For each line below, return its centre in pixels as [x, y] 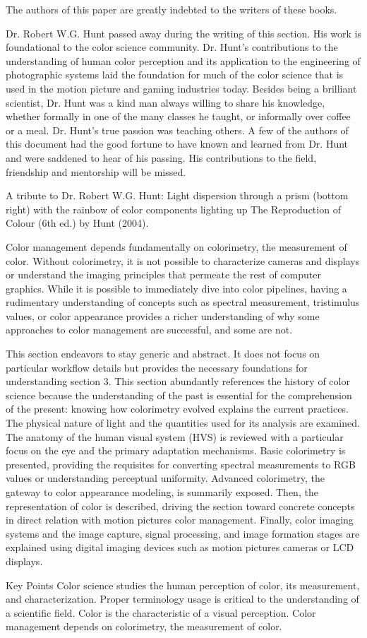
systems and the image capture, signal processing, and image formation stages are [183, 533]
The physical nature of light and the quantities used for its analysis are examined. [183, 423]
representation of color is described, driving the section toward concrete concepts [180, 506]
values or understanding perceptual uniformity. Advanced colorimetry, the [165, 478]
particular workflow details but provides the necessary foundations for [157, 367]
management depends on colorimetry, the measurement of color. [144, 626]
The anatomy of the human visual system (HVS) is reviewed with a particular [175, 436]
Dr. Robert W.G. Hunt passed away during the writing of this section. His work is [183, 33]
